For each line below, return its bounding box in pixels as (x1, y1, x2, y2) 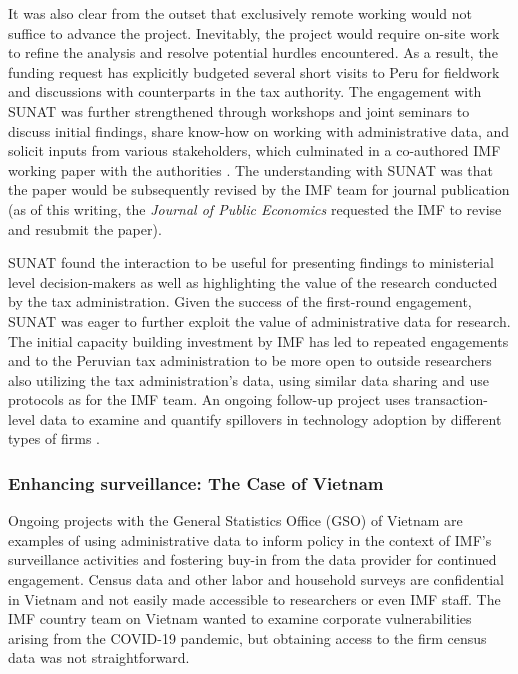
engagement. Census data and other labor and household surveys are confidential (8, 569, 505, 590)
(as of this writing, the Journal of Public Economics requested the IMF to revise (8, 198, 502, 219)
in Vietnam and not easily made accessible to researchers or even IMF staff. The (8, 588, 501, 609)
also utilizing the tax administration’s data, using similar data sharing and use (8, 369, 489, 390)
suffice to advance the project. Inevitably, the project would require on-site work (8, 22, 500, 43)
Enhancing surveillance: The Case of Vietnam (8, 470, 384, 495)
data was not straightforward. (8, 647, 190, 668)
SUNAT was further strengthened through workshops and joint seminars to (8, 100, 470, 121)
